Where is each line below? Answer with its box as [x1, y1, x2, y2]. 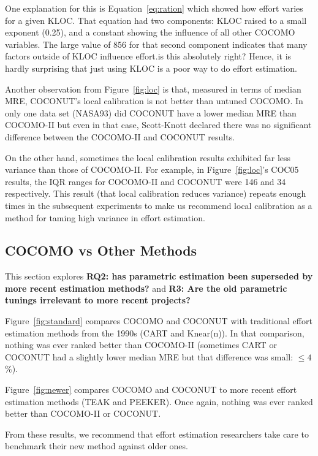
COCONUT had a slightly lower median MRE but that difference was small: [5, 350, 293, 363]
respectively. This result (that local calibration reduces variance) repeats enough [5, 187, 306, 200]
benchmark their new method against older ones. [5, 439, 188, 452]
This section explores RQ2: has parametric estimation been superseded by [5, 270, 313, 283]
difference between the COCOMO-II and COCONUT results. [5, 130, 235, 143]
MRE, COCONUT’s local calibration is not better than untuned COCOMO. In [5, 94, 303, 107]
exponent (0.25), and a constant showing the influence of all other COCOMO [5, 26, 295, 39]
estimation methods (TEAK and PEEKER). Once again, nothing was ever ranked [5, 395, 313, 408]
